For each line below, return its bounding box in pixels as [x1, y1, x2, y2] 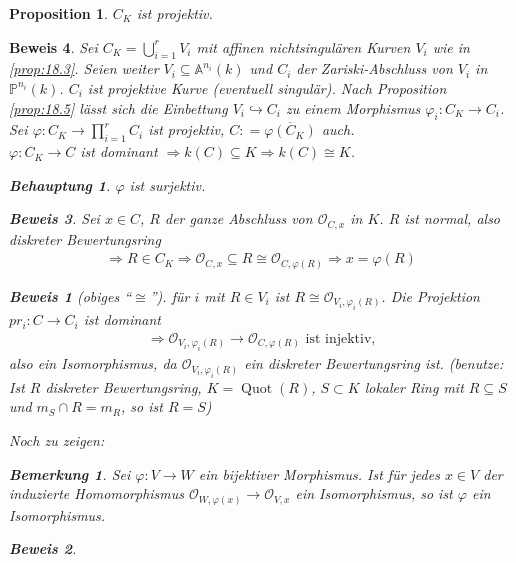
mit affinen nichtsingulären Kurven [196, 36, 411, 57]
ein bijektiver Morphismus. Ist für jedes [198, 463, 440, 484]
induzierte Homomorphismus [9, 483, 185, 504]
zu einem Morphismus [285, 97, 421, 118]
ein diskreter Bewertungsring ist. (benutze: [244, 353, 504, 374]
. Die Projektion [381, 285, 480, 306]
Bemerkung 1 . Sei [9, 463, 131, 484]
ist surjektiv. [129, 174, 206, 195]
